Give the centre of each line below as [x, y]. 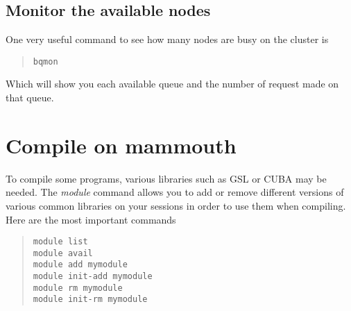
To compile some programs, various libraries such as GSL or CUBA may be [166, 178]
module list [60, 242]
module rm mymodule [78, 288]
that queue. [30, 98]
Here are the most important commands [91, 219]
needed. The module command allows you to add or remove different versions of [175, 192]
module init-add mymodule [93, 277]
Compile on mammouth [121, 145]
